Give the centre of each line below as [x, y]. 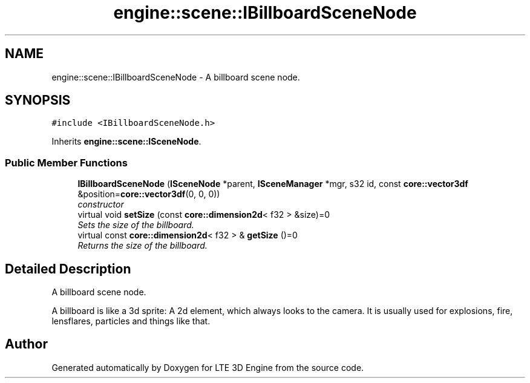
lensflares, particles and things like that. [131, 321]
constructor [101, 205]
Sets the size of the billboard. [136, 225]
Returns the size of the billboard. [142, 246]
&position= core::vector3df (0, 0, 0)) [149, 194]
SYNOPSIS [38, 100]
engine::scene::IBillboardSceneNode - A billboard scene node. [176, 77]
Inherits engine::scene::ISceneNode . [126, 142]
